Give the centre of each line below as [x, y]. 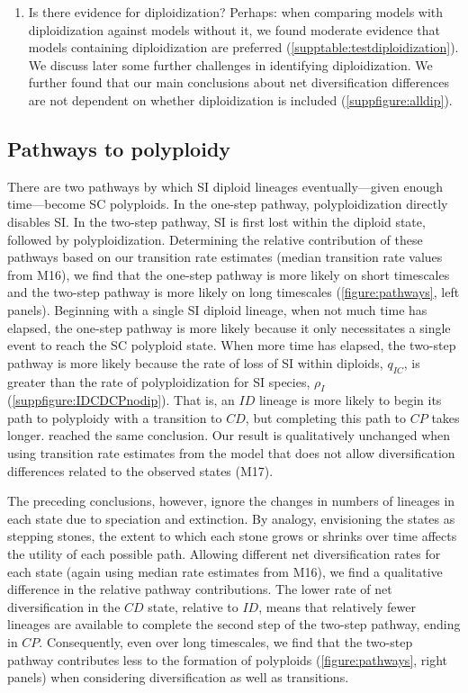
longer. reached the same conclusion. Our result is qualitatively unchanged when [229, 435]
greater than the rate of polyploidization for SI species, [159, 381]
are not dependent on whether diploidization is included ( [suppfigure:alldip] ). [240, 99]
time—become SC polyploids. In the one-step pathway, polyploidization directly [228, 204]
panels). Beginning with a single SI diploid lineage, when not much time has [217, 309]
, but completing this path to [326, 417]
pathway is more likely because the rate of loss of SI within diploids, [195, 362]
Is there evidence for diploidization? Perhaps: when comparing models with [236, 12]
